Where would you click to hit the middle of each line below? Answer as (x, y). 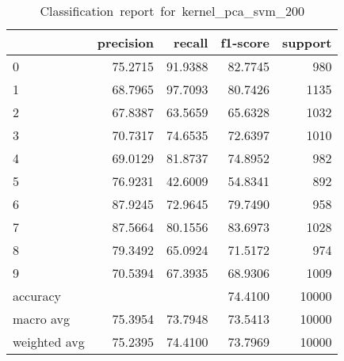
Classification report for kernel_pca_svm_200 (172, 11)
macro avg (42, 319)
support (307, 42)
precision (125, 42)
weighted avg (49, 342)
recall (191, 42)
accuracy (37, 296)
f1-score (245, 42)
